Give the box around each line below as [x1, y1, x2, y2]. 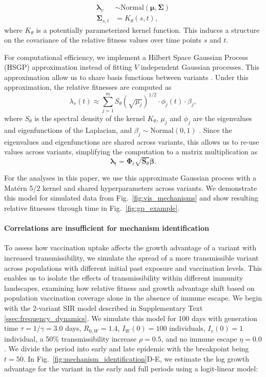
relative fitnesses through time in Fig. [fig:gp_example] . [4, 203, 180, 213]
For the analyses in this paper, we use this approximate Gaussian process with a [4, 172, 256, 183]
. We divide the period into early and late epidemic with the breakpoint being [4, 343, 249, 354]
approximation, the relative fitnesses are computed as [4, 82, 172, 92]
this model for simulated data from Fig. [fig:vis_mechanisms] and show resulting [4, 192, 258, 203]
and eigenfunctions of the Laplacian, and [4, 124, 132, 135]
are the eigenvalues [193, 112, 252, 123]
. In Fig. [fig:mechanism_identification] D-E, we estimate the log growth [23, 353, 249, 364]
